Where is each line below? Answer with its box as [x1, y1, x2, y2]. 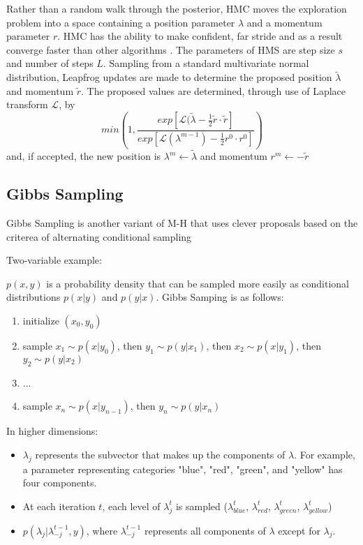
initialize [22, 313, 59, 327]
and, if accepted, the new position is [6, 149, 161, 163]
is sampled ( [175, 498, 228, 513]
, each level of [102, 498, 161, 513]
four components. [22, 475, 97, 490]
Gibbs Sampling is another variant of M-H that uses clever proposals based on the [6, 215, 358, 230]
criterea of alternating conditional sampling [6, 229, 192, 244]
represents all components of [144, 523, 266, 537]
